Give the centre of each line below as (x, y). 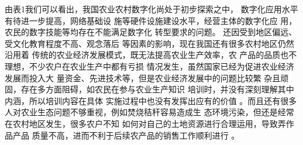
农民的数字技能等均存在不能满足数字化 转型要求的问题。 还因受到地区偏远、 (151, 32)
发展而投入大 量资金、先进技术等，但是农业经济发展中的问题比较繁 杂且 (143, 77)
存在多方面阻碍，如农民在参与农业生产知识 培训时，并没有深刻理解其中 (157, 89)
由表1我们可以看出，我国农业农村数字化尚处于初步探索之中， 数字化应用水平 (151, 9)
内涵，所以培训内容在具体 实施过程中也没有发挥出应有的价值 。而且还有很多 (151, 100)
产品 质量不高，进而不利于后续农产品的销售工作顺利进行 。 (126, 135)
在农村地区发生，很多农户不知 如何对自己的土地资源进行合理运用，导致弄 (145, 123)
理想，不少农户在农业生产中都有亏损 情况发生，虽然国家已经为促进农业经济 (149, 66)
